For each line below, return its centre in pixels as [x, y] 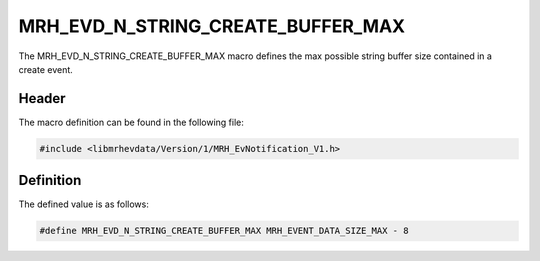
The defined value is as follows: [83, 204]
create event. [46, 69]
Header [42, 98]
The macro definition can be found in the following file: [131, 122]
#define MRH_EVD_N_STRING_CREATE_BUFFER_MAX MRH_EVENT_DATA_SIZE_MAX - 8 [224, 231]
